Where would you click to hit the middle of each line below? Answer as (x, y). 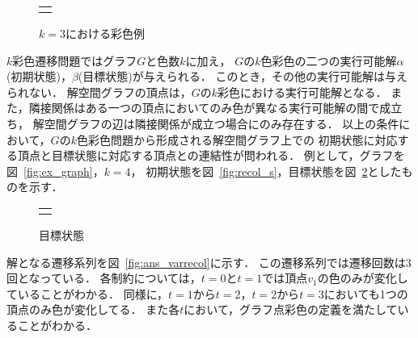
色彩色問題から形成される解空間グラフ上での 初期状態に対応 (237, 139)
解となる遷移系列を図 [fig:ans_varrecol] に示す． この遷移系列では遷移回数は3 (209, 262)
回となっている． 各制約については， (104, 278)
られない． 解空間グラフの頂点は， (99, 92)
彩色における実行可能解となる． (302, 92)
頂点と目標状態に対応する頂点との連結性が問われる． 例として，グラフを (211, 155)
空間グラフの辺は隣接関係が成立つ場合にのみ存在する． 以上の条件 (222, 123)
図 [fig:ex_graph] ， (55, 171)
